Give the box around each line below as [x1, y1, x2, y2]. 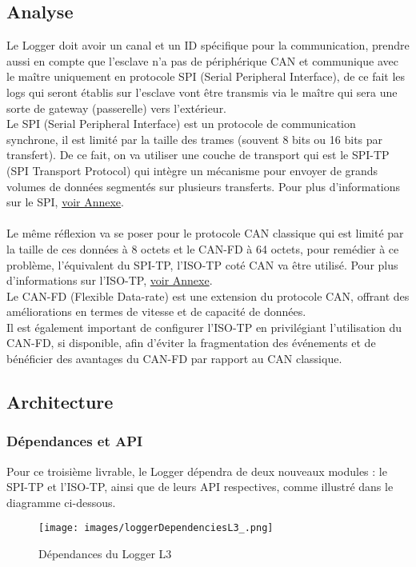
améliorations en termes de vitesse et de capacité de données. [6, 303, 306, 320]
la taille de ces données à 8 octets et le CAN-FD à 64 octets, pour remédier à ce [6, 240, 399, 257]
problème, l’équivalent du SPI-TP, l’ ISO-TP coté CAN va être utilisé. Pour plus [6, 256, 398, 273]
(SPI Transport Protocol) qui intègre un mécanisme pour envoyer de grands [6, 162, 378, 178]
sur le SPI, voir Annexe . [6, 194, 124, 210]
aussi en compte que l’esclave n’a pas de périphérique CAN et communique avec [6, 52, 398, 69]
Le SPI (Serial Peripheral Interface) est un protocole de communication [6, 115, 356, 132]
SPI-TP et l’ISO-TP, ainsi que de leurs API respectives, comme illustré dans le [6, 478, 394, 495]
